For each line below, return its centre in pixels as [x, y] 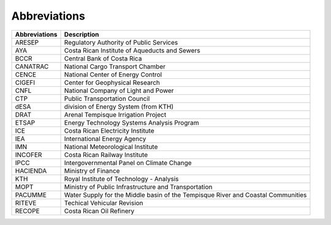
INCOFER [29, 155]
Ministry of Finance [92, 171]
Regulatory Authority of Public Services [121, 42]
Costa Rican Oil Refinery [99, 211]
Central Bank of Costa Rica [103, 58]
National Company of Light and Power [119, 90]
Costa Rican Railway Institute [106, 155]
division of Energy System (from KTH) [119, 106]
